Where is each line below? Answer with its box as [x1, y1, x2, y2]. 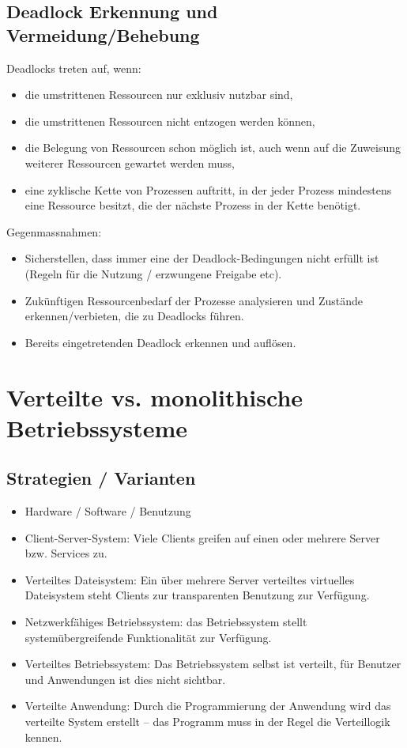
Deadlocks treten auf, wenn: [6, 59, 141, 76]
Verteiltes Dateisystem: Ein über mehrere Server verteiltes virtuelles [24, 571, 355, 587]
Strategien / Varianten [6, 466, 196, 490]
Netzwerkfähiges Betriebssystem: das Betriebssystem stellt [24, 614, 307, 630]
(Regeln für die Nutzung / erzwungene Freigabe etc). [24, 265, 282, 281]
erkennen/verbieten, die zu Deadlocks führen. [24, 308, 244, 324]
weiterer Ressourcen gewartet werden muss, [24, 154, 235, 171]
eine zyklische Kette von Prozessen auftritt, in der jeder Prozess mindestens [24, 181, 392, 198]
